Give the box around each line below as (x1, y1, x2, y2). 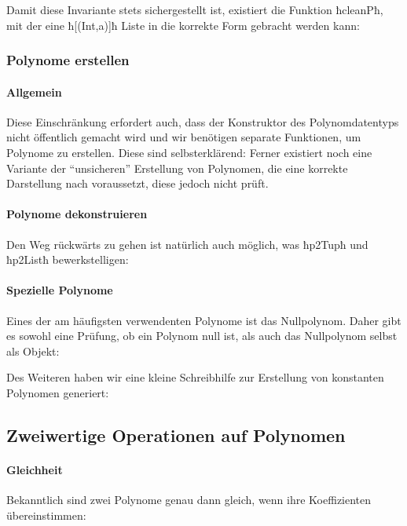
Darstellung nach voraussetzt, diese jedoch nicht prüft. (6, 175, 269, 192)
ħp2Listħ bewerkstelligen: (6, 251, 129, 268)
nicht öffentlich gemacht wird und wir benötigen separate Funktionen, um (6, 129, 361, 145)
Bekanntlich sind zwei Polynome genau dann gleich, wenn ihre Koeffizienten (6, 491, 372, 508)
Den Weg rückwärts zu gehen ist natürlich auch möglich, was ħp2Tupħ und (6, 236, 368, 252)
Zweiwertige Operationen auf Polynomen (6, 422, 346, 447)
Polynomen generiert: (6, 384, 109, 400)
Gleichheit (6, 461, 63, 477)
